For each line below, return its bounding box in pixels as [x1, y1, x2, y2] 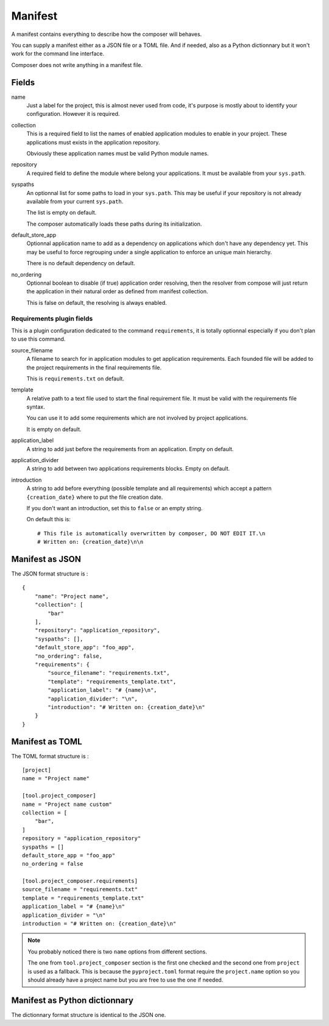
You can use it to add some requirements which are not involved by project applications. [26, 415, 248, 422]
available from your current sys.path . [26, 198, 124, 205]
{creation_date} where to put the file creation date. [26, 493, 163, 501]
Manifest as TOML [11, 736, 82, 747]
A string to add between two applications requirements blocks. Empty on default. [26, 465, 230, 472]
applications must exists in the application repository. [26, 138, 160, 146]
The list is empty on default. [26, 209, 97, 216]
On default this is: [26, 516, 71, 523]
